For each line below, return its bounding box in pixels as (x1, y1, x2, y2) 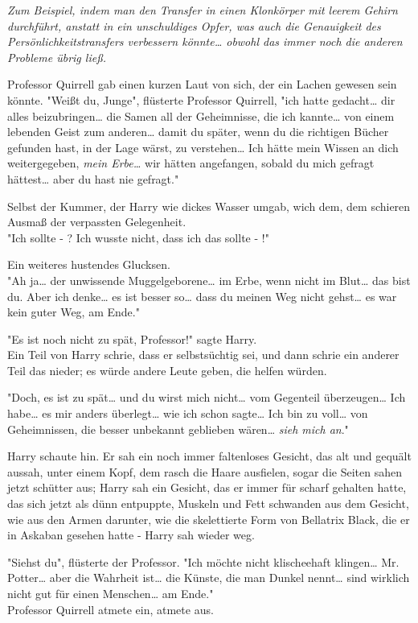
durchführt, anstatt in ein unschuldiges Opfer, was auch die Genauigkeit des (7, 17, 381, 34)
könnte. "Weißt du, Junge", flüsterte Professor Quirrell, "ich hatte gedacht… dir (7, 91, 395, 108)
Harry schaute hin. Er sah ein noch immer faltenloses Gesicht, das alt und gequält (7, 448, 412, 464)
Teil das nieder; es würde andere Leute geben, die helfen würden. (7, 361, 327, 378)
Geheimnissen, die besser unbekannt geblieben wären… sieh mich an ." (7, 420, 349, 437)
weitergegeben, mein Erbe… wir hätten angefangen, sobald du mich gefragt (7, 155, 375, 171)
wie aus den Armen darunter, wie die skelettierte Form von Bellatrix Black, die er (7, 510, 410, 527)
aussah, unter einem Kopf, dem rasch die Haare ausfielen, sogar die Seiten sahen (7, 463, 402, 480)
